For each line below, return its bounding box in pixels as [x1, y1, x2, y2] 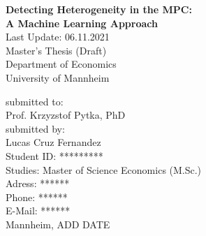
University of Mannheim [6, 70, 110, 84]
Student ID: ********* [6, 148, 103, 163]
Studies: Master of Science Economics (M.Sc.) [6, 162, 202, 177]
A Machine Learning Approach [6, 15, 158, 30]
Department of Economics [6, 57, 117, 71]
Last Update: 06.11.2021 [6, 29, 110, 44]
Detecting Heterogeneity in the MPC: [6, 2, 192, 16]
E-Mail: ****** [6, 203, 71, 218]
